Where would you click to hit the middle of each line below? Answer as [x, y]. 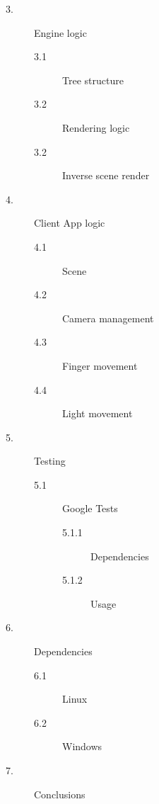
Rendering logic [96, 127]
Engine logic [60, 32]
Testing [50, 461]
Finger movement [100, 365]
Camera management [108, 318]
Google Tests [90, 508]
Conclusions [60, 794]
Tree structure [93, 80]
